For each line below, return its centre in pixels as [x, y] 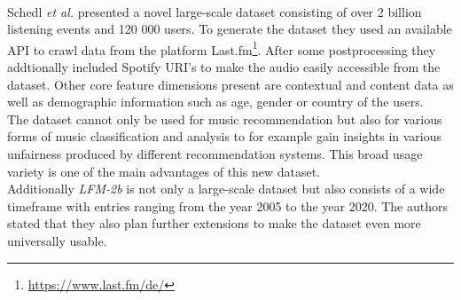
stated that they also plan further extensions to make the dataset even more [214, 223]
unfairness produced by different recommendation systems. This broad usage [215, 154]
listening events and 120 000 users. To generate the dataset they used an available [230, 29]
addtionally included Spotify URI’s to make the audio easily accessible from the [224, 67]
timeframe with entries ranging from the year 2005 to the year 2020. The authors [228, 205]
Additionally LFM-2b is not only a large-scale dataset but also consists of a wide [226, 189]
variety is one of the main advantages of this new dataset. [164, 171]
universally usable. [57, 240]
